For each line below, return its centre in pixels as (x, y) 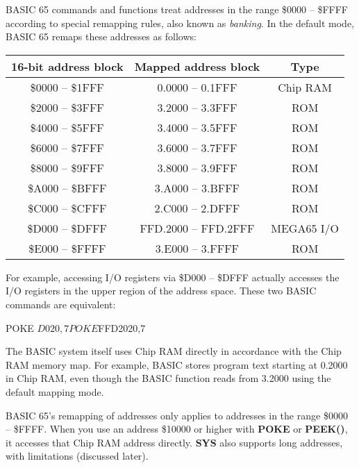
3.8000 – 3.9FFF (197, 167)
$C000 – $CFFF (67, 208)
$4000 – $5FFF (67, 127)
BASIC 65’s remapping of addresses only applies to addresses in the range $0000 (177, 415)
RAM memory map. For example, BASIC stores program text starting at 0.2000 (177, 364)
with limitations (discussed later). (77, 456)
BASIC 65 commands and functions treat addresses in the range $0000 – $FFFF (177, 9)
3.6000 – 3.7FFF (197, 147)
